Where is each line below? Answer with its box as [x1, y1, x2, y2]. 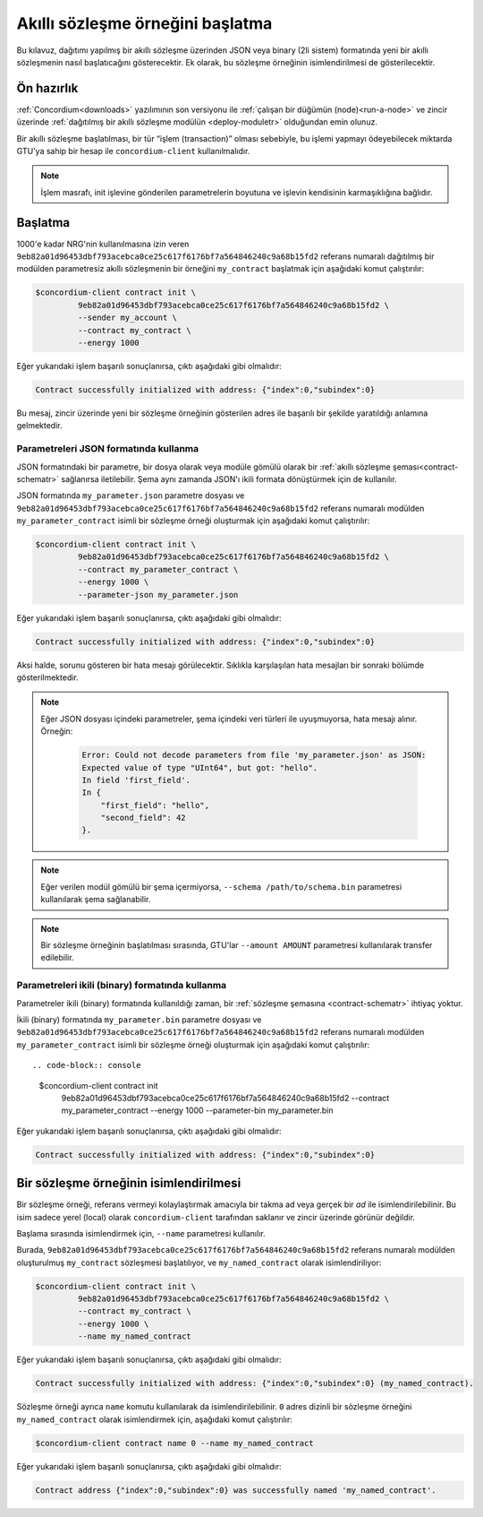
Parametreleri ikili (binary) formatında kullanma [16, 979, 227, 992]
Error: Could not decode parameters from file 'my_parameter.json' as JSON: [81, 750, 427, 761]
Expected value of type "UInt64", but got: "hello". [81, 763, 318, 772]
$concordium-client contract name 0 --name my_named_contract [35, 1438, 314, 1448]
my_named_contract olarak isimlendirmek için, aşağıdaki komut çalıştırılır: [16, 1414, 292, 1425]
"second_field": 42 [100, 813, 187, 823]
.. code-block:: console [32, 1060, 141, 1071]
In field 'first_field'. [81, 775, 191, 785]
